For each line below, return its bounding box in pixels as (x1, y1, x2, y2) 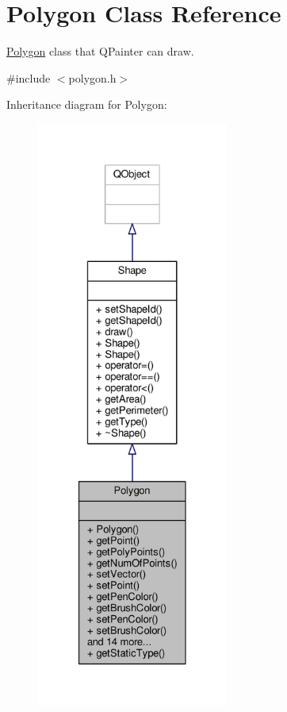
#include (6, 69, 51, 86)
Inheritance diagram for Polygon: (6, 96, 167, 113)
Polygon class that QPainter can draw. (6, 43, 194, 60)
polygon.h (68, 69, 117, 86)
